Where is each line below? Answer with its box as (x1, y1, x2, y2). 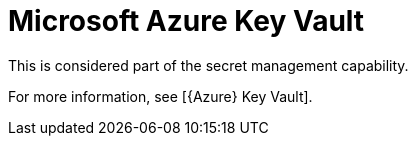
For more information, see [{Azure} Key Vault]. (8, 87, 313, 105)
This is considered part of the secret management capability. (8, 56, 409, 74)
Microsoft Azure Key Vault (8, 4, 365, 38)
